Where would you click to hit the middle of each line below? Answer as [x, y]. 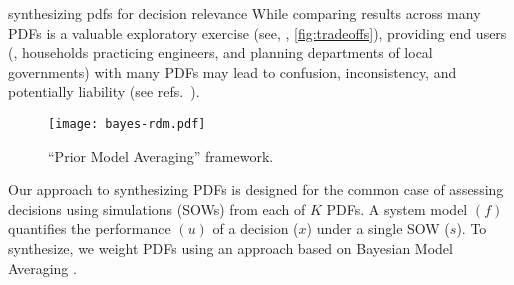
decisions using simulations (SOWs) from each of [157, 208]
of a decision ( [255, 228]
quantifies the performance [89, 228]
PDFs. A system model [397, 208]
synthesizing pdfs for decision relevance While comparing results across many [244, 13]
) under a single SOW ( [378, 228]
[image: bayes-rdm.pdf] [127, 123]
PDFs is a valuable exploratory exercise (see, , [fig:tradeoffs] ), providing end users [257, 32]
